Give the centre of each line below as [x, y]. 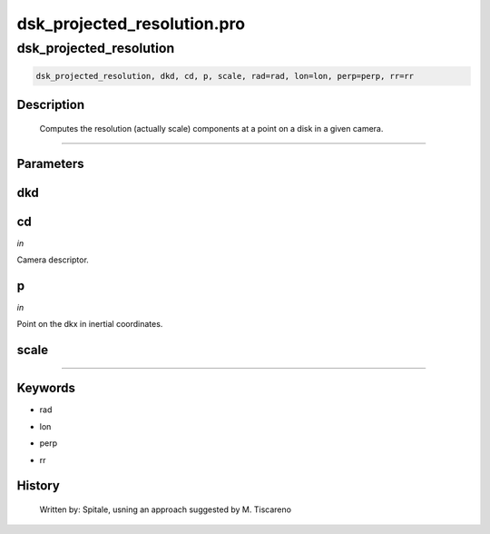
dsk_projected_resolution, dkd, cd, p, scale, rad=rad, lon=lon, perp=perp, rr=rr [225, 76]
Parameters [50, 163]
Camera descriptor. [53, 260]
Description [51, 105]
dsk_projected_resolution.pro [131, 24]
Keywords [46, 388]
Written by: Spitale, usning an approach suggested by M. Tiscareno [166, 509]
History [39, 486]
